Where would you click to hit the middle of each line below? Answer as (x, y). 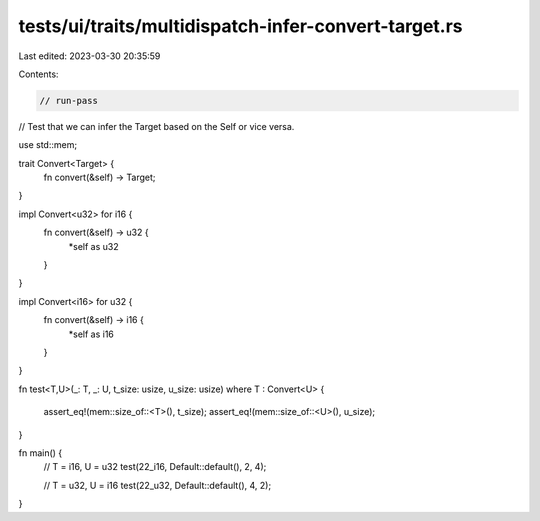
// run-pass (69, 100)
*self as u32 (93, 246)
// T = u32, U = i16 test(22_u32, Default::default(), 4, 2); (157, 485)
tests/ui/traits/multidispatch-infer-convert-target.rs (240, 26)
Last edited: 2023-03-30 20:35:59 (89, 56)
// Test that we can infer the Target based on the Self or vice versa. (156, 126)
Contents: (38, 74)
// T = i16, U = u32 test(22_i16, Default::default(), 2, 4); (155, 467)
